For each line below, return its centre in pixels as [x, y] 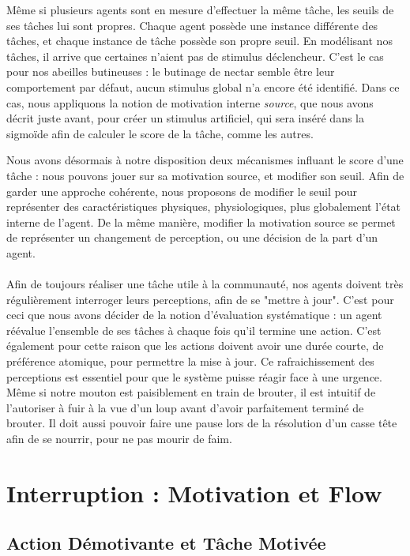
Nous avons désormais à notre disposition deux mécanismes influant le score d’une [205, 160]
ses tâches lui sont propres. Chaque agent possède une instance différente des [192, 25]
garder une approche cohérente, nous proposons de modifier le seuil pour [182, 191]
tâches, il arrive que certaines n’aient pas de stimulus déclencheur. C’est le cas [195, 56]
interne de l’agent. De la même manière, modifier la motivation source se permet [201, 222]
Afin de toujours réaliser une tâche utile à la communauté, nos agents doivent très [205, 284]
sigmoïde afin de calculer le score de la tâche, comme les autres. [160, 133]
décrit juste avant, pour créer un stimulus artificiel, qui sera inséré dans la [186, 118]
